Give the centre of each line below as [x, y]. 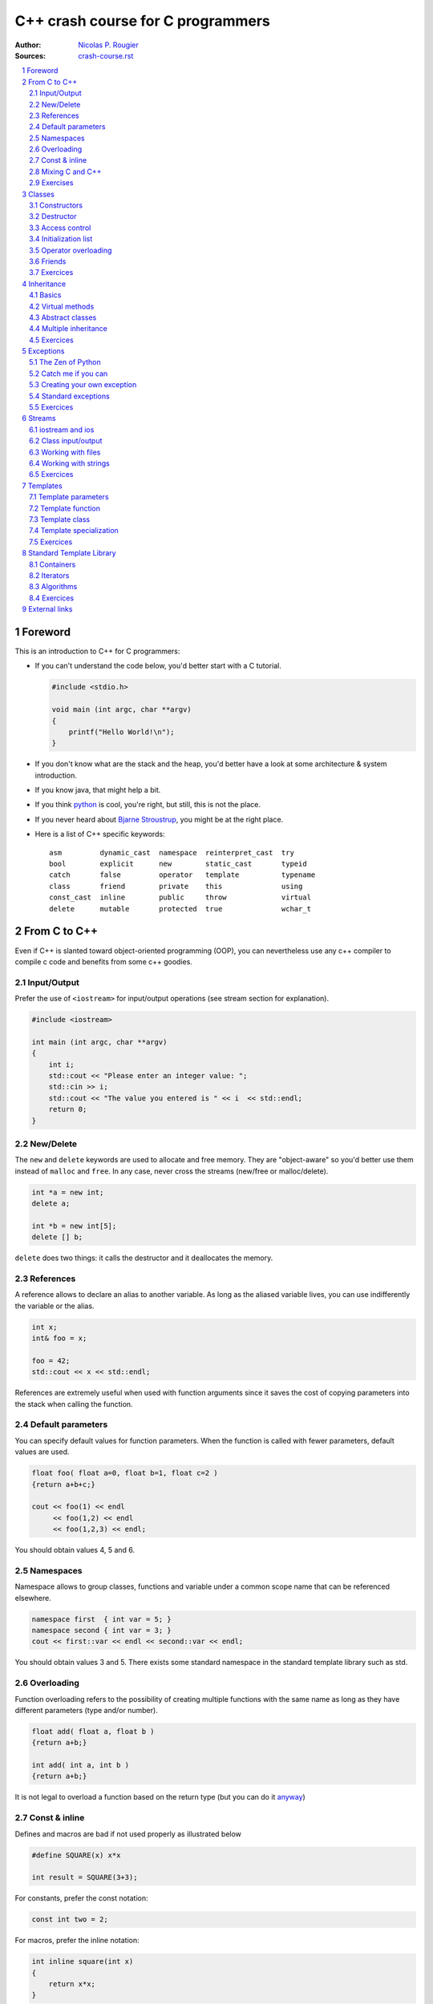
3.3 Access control [60, 228]
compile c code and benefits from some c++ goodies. [103, 961]
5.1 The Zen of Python [65, 362]
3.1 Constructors [56, 205]
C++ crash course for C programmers [142, 21]
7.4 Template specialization [74, 531]
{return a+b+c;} [64, 1484]
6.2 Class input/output [66, 441]
